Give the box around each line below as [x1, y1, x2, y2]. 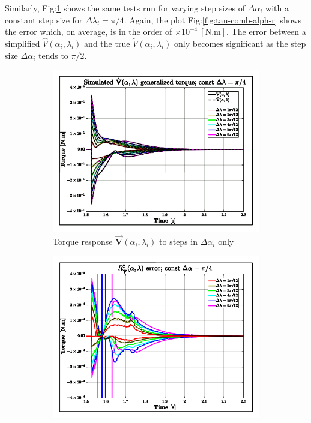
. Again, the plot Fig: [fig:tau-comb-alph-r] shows [124, 13, 301, 26]
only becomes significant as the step [174, 37, 306, 49]
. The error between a [226, 25, 306, 38]
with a [265, 2, 289, 14]
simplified [5, 37, 40, 49]
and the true [84, 37, 130, 49]
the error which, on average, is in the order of [5, 25, 172, 38]
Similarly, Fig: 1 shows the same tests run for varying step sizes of [5, 2, 245, 14]
